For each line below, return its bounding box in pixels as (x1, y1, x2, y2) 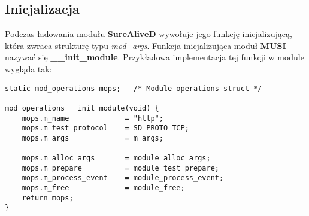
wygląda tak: (5, 62, 52, 75)
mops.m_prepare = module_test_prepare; (22, 163, 219, 172)
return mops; (22, 193, 74, 202)
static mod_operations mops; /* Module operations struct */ (5, 84, 262, 93)
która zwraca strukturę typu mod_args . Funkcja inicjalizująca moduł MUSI (5, 39, 286, 51)
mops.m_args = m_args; (22, 133, 163, 142)
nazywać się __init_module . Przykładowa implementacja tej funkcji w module (5, 51, 304, 63)
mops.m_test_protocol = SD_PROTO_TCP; (22, 124, 189, 133)
